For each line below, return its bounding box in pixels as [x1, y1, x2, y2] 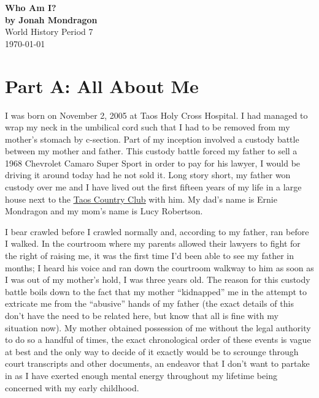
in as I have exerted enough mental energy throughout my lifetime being [5, 369, 277, 381]
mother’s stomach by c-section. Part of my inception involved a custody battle [5, 132, 299, 145]
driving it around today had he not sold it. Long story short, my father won [5, 168, 291, 181]
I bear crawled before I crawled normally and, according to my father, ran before [5, 225, 309, 238]
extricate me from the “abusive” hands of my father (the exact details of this [5, 297, 294, 310]
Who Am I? [5, 1, 56, 13]
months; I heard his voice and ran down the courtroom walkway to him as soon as [5, 261, 314, 274]
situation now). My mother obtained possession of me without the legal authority [5, 321, 311, 334]
